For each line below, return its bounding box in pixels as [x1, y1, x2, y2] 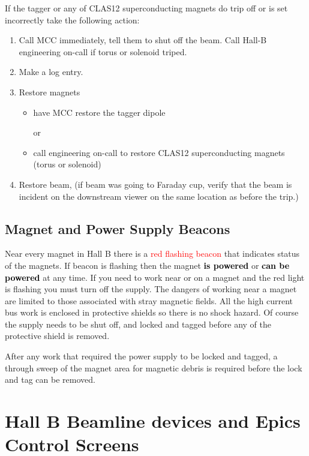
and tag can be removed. [5, 373, 95, 386]
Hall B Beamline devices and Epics [5, 409, 301, 433]
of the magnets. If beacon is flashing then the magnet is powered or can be [5, 259, 290, 271]
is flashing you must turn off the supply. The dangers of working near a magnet [5, 283, 297, 295]
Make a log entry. [19, 65, 83, 78]
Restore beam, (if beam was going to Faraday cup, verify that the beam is [19, 178, 292, 190]
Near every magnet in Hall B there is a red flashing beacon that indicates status [5, 247, 300, 260]
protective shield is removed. [5, 329, 110, 342]
